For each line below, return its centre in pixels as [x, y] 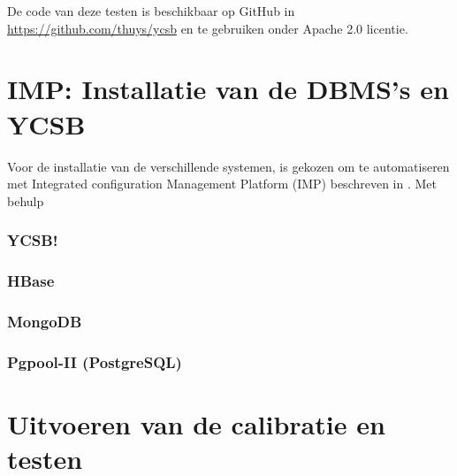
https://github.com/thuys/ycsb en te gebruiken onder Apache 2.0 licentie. [208, 28]
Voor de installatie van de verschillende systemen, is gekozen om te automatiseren [228, 166]
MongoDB [45, 321]
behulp [26, 200]
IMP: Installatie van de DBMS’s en [228, 89]
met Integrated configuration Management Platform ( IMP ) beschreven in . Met [222, 184]
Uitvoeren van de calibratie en [196, 423]
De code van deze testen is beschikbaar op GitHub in [151, 11]
